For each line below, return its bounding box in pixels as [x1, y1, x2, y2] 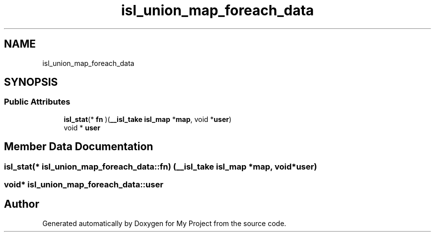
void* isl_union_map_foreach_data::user [4, 179, 163, 190]
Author [4, 198, 39, 211]
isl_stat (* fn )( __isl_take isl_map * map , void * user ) [64, 115, 232, 123]
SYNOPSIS [4, 76, 58, 89]
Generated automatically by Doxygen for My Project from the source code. [42, 219, 287, 228]
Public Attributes [4, 97, 71, 107]
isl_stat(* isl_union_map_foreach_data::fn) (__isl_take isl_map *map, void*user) [4, 161, 317, 172]
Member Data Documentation [4, 140, 153, 153]
